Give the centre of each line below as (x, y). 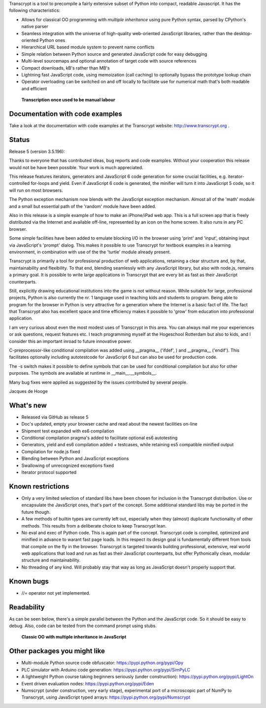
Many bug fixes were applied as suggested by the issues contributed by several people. (98, 382)
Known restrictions (39, 486)
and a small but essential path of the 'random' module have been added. (83, 206)
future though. (36, 512)
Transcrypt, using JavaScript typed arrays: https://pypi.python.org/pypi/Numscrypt (106, 697)
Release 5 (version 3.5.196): (37, 151)
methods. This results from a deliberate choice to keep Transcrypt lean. (94, 526)
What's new (28, 405)
